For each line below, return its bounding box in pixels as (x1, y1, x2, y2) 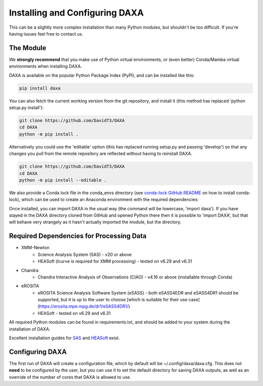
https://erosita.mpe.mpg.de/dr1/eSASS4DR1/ (39, 303, 129, 309)
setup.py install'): (9, 105, 44, 110)
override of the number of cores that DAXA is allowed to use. (9, 374, 131, 380)
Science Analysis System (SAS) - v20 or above (38, 251, 132, 257)
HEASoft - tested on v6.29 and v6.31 (38, 310, 111, 316)
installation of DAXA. (9, 326, 51, 332)
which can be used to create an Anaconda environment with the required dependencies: (21, 197, 199, 202)
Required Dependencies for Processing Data (9, 232, 147, 240)
